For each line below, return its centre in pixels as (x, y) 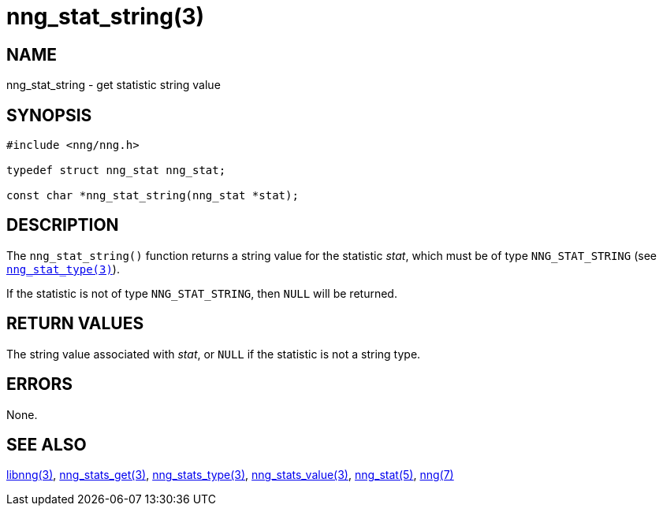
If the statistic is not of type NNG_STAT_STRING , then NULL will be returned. (202, 293)
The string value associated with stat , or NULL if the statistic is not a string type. (214, 354)
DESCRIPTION (63, 225)
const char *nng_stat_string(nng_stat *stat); (153, 196)
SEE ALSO (47, 444)
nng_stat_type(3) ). (63, 269)
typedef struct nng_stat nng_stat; (116, 171)
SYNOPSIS (49, 115)
